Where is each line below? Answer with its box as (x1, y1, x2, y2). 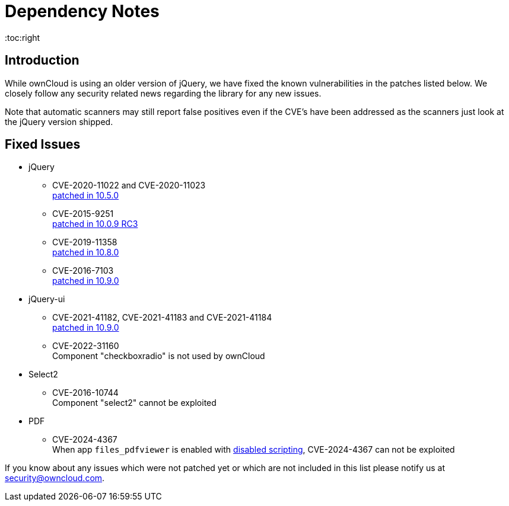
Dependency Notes (5, 1, 160, 21)
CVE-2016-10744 (52, 387, 119, 398)
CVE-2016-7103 (52, 265, 114, 276)
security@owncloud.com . (5, 473, 105, 483)
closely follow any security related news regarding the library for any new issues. (5, 88, 322, 98)
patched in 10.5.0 (52, 190, 119, 201)
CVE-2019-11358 (52, 237, 117, 248)
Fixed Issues (5, 137, 81, 152)
